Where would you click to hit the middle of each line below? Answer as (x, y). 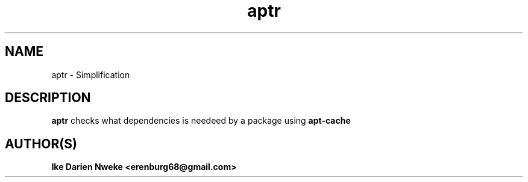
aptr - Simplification (91, 74)
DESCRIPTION (48, 98)
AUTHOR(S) (41, 144)
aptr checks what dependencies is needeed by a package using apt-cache (201, 121)
